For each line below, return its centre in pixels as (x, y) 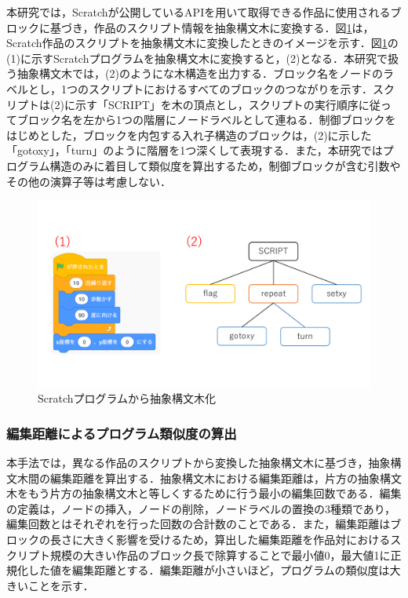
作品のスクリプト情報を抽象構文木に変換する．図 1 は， (234, 27)
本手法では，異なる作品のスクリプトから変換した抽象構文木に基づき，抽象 (199, 463)
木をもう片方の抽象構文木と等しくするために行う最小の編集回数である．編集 (204, 493)
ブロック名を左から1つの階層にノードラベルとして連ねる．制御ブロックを (206, 120)
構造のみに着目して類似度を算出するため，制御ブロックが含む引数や (225, 165)
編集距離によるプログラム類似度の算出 (122, 433)
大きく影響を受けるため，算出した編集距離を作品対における (237, 539)
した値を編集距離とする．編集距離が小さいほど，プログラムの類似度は (209, 570)
